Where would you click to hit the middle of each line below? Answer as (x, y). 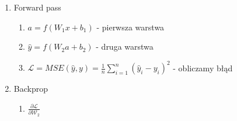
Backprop (31, 89)
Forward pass (37, 7)
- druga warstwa (125, 46)
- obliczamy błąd (203, 68)
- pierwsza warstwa (130, 27)
